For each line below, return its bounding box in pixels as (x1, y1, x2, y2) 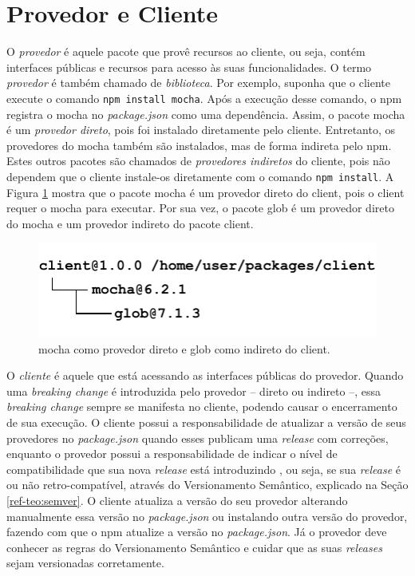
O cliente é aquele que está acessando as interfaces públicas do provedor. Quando (6, 367, 404, 384)
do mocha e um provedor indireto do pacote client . (6, 215, 254, 231)
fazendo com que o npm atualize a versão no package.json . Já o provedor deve (6, 523, 387, 540)
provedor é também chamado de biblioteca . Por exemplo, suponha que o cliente (6, 74, 390, 91)
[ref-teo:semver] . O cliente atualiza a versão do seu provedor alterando (6, 492, 348, 509)
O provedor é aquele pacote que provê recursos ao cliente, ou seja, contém (6, 43, 366, 60)
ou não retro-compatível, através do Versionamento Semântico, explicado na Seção (6, 476, 409, 493)
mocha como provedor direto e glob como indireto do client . (38, 340, 330, 357)
